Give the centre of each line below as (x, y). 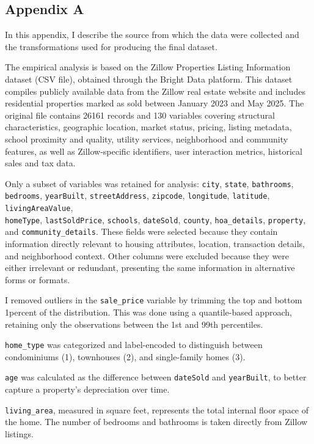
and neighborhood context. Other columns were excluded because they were (147, 255)
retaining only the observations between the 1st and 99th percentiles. (134, 324)
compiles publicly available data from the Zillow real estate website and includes (155, 91)
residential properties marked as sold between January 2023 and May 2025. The (155, 103)
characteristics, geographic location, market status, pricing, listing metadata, (148, 127)
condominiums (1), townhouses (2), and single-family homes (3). (125, 356)
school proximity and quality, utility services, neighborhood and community (147, 139)
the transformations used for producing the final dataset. (111, 46)
